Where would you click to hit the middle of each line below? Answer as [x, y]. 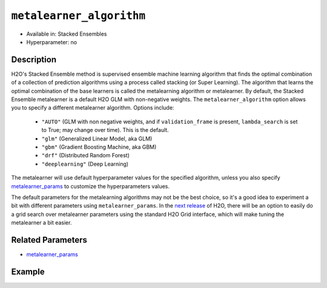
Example [28, 271]
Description [34, 60]
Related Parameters [49, 240]
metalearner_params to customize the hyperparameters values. [90, 186]
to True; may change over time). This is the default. [105, 130]
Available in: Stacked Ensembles [67, 34]
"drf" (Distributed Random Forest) [86, 155]
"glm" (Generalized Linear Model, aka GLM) [97, 139]
